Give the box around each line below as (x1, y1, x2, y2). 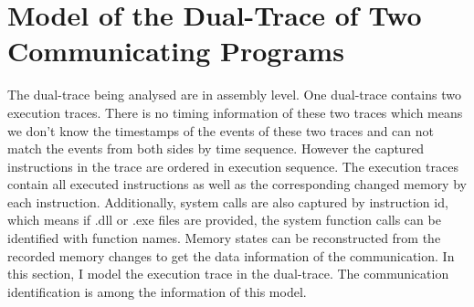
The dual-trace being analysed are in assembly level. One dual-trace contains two (7, 85, 461, 104)
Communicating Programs (7, 32, 344, 69)
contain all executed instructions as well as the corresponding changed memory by (7, 175, 467, 194)
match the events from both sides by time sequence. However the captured (7, 139, 425, 158)
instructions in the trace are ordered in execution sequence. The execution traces (7, 156, 459, 175)
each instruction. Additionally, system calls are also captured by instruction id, (7, 192, 448, 211)
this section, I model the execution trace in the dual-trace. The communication (7, 264, 449, 283)
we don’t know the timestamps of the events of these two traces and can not (7, 121, 435, 140)
